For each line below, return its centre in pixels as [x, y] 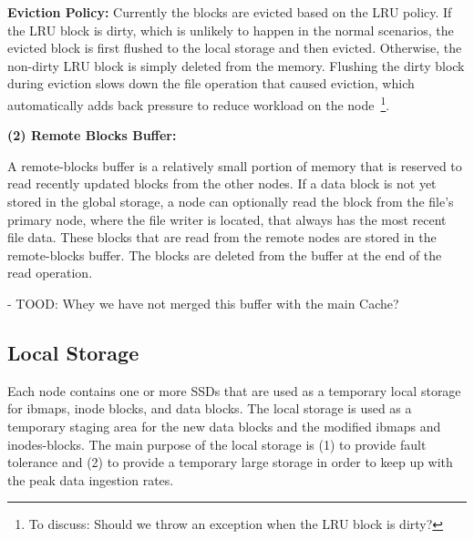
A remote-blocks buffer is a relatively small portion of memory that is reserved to [235, 165]
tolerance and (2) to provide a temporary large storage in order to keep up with [230, 462]
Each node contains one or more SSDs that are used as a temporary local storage [234, 390]
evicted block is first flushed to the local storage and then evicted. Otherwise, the [235, 48]
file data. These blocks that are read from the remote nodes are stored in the [222, 237]
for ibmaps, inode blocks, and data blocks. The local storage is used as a [210, 408]
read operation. [50, 273]
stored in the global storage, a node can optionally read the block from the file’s [231, 201]
